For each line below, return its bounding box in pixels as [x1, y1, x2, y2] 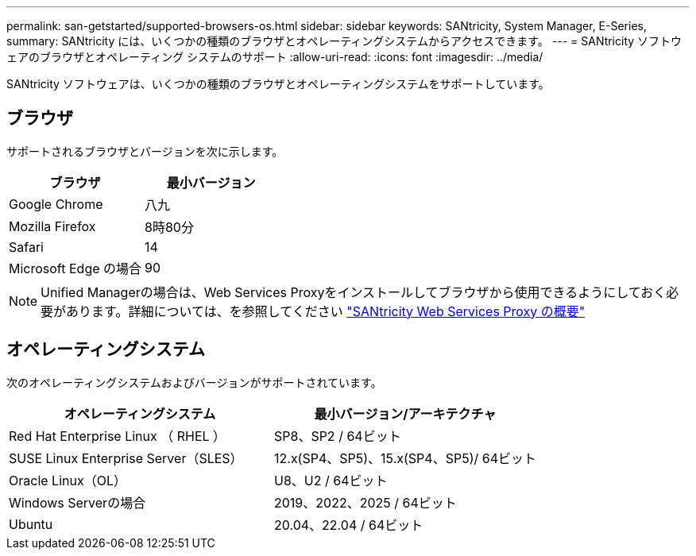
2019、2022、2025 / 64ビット [274, 494, 457, 511]
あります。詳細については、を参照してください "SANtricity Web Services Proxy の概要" [66, 303, 586, 319]
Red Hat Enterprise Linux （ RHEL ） [9, 427, 226, 444]
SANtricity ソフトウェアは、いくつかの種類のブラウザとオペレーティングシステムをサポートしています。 [6, 77, 550, 91]
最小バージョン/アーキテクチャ [314, 405, 497, 422]
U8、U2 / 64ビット [274, 472, 388, 488]
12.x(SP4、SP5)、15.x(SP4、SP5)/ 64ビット [274, 450, 536, 466]
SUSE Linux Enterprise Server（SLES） [9, 450, 243, 466]
